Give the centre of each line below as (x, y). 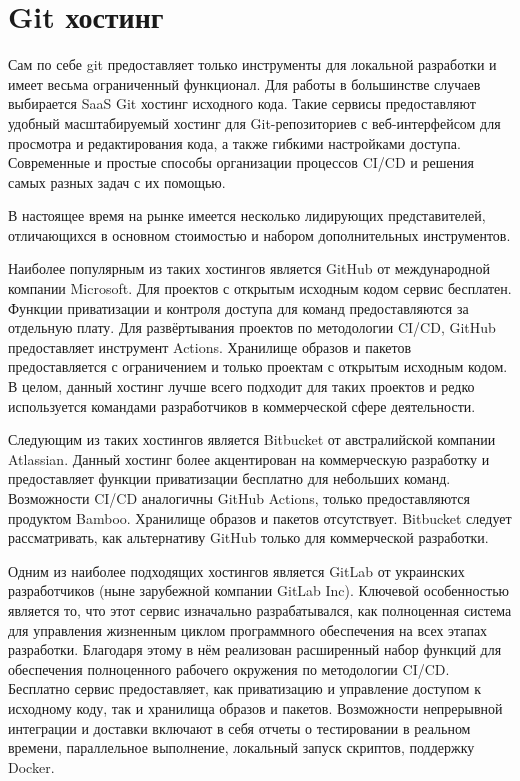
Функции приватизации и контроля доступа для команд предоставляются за (238, 307)
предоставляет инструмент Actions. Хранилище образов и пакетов (210, 346)
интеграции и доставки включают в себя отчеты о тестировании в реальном (239, 727)
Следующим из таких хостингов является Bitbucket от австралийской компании (252, 439)
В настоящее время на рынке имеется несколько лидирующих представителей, (247, 215)
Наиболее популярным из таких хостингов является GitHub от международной (249, 268)
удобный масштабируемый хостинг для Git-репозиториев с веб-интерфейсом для (254, 122)
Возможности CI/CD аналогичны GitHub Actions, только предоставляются (239, 498)
